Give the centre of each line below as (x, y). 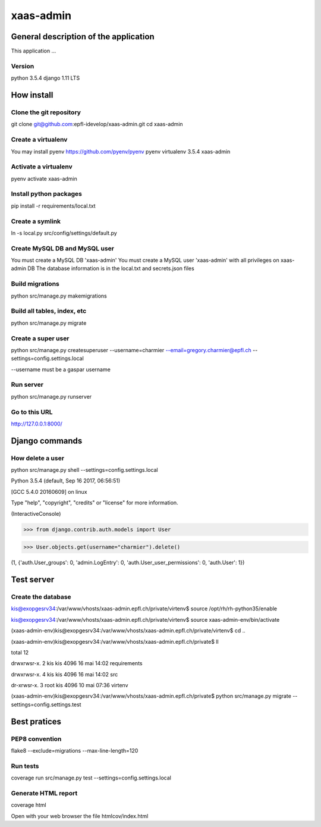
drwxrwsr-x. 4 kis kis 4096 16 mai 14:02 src (64, 674)
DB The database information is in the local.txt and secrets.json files (111, 268)
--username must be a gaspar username (61, 369)
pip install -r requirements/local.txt (53, 206)
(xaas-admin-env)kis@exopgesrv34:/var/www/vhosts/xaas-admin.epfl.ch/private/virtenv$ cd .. (128, 631)
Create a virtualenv (39, 140)
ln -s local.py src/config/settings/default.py (64, 233)
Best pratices (36, 721)
